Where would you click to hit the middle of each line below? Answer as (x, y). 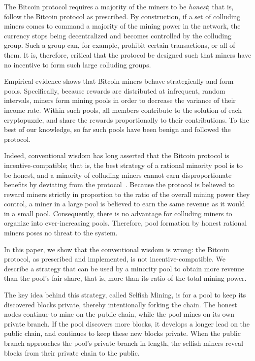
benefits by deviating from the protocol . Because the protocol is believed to (119, 184)
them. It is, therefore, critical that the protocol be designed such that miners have (128, 54)
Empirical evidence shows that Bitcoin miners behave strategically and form (119, 81)
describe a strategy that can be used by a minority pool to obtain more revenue (124, 268)
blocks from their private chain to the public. (72, 352)
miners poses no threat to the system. (61, 233)
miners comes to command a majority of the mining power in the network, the (122, 26)
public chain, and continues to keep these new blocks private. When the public (122, 333)
